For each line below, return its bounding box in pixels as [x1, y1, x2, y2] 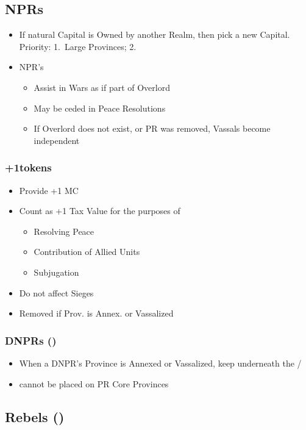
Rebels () [5, 407, 65, 426]
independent [34, 134, 80, 146]
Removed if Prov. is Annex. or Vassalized [19, 307, 174, 320]
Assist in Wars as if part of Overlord [34, 81, 170, 93]
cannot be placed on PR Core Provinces [19, 377, 169, 390]
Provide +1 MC [19, 184, 79, 196]
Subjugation [34, 265, 79, 278]
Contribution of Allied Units [34, 245, 140, 258]
